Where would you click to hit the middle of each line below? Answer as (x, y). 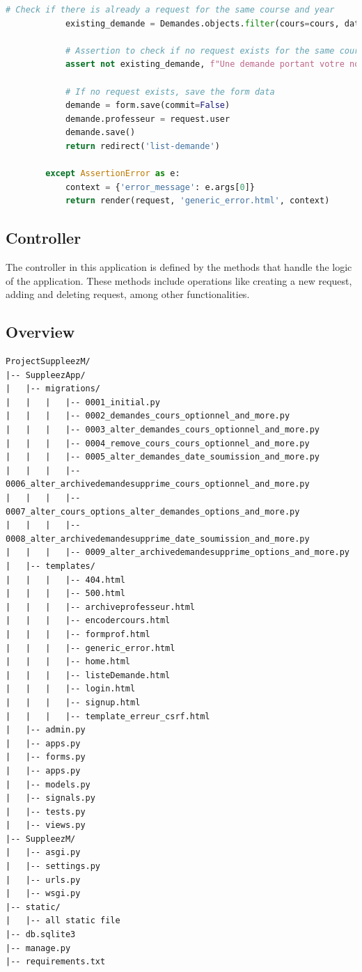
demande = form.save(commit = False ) (148, 105)
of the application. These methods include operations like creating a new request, (179, 280)
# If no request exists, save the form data (170, 92)
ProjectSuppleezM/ (48, 362)
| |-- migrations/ (53, 389)
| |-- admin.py (46, 730)
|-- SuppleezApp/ (46, 375)
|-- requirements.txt (56, 962)
